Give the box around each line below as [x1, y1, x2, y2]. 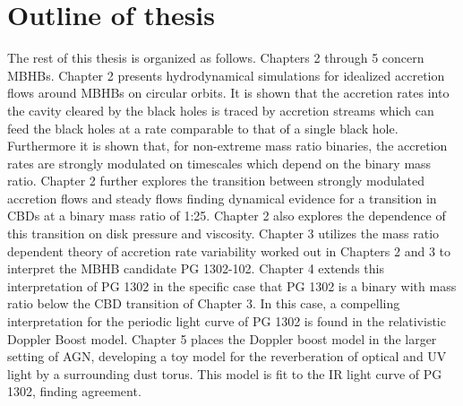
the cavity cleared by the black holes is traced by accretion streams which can [7, 100, 434, 119]
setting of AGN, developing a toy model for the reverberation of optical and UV [7, 347, 447, 366]
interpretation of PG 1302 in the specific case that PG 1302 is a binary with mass [7, 276, 457, 295]
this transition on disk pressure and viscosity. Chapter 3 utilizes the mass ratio [7, 224, 440, 243]
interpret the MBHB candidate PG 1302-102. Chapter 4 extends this [7, 259, 384, 278]
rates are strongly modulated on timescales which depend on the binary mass [7, 153, 432, 172]
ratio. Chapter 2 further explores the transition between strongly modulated [7, 171, 425, 190]
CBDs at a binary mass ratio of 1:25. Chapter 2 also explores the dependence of [7, 206, 446, 225]
